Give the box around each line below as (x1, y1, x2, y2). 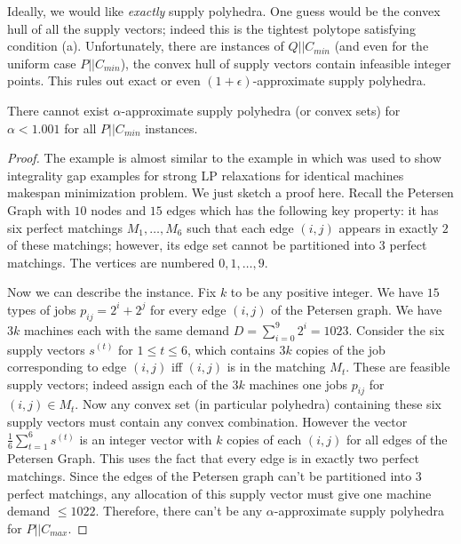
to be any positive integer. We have (230, 283, 424, 301)
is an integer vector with (79, 429, 212, 448)
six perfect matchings (7, 218, 123, 236)
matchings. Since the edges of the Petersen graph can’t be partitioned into (7, 467, 412, 485)
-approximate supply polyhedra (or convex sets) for (121, 100, 401, 119)
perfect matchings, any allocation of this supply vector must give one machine (7, 484, 432, 502)
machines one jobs (249, 374, 348, 393)
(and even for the (334, 36, 429, 55)
